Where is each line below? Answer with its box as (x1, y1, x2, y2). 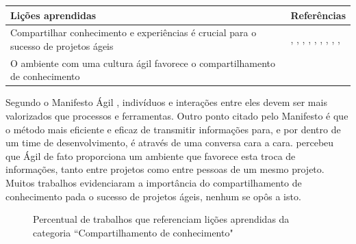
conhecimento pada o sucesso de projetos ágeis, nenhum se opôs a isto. (5, 189, 301, 203)
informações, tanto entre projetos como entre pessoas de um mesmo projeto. (5, 162, 325, 176)
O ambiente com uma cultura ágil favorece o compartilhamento (10, 55, 276, 70)
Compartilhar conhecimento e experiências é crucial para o (10, 25, 257, 40)
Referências (290, 8, 346, 22)
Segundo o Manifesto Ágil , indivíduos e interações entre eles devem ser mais (5, 95, 327, 109)
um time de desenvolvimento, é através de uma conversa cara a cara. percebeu (5, 135, 334, 150)
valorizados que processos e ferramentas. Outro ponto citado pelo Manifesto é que (5, 109, 348, 123)
